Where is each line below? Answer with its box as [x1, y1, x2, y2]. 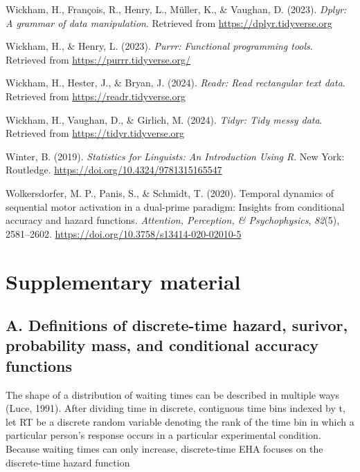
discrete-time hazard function [6, 455, 130, 469]
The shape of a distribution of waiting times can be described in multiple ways [6, 387, 339, 402]
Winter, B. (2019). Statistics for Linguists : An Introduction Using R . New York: [6, 149, 345, 163]
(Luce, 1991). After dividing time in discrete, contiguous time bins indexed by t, [6, 401, 345, 415]
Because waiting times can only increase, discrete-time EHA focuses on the [6, 442, 323, 456]
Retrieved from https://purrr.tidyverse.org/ [6, 52, 191, 66]
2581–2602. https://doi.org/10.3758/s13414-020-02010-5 [6, 226, 242, 240]
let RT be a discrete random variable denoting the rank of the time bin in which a [6, 414, 354, 428]
